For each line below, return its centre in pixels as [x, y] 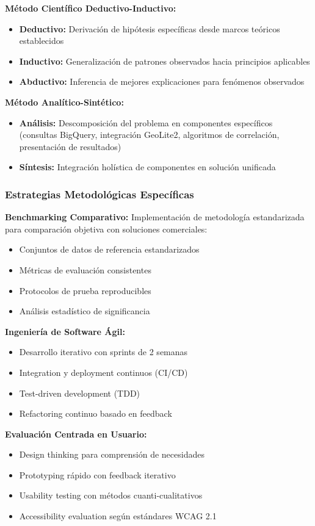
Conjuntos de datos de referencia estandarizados [109, 249]
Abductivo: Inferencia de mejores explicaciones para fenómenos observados [162, 81]
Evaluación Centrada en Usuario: [76, 434]
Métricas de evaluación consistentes [85, 269]
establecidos [42, 41]
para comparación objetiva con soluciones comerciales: [106, 229]
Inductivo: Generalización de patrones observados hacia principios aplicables [165, 61]
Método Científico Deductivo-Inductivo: [91, 8]
